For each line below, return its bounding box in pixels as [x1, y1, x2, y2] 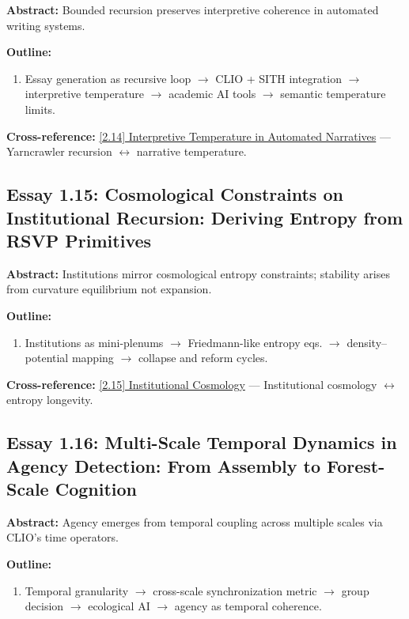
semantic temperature [280, 85, 386, 102]
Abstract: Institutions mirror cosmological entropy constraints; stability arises [6, 265, 390, 281]
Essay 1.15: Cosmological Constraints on [6, 182, 343, 206]
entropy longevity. [6, 391, 93, 408]
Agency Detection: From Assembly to [6, 453, 321, 477]
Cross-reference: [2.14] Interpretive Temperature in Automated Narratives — [6, 127, 391, 144]
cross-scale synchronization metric [153, 582, 317, 598]
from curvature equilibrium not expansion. [6, 281, 212, 297]
